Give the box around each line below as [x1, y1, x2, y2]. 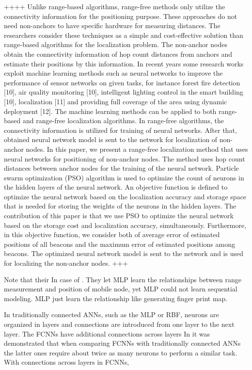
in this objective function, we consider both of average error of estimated [4, 229, 220, 240]
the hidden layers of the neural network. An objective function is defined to [4, 182, 228, 192]
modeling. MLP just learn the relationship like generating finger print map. [4, 293, 228, 303]
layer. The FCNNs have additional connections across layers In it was [4, 328, 210, 338]
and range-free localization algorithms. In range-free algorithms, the [22, 115, 224, 126]
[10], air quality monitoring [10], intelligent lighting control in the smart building [4, 87, 243, 97]
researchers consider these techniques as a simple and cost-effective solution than [4, 30, 243, 40]
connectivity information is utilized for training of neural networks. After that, [4, 125, 237, 135]
